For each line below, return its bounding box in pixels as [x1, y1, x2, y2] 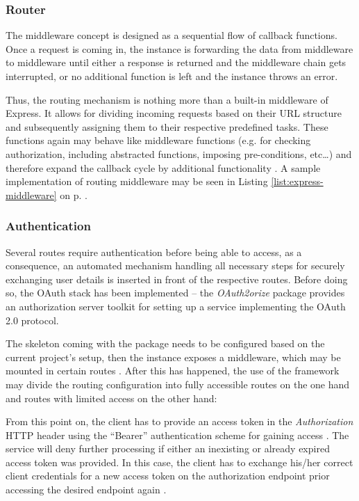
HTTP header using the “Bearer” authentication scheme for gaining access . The [6, 427, 349, 442]
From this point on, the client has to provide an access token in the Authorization [6, 414, 353, 429]
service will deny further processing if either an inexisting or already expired [6, 441, 330, 456]
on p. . [60, 187, 87, 202]
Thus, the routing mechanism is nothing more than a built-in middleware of [6, 92, 328, 106]
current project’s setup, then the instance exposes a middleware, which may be [6, 349, 341, 364]
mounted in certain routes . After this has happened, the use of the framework [6, 363, 340, 378]
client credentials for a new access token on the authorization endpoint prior [6, 468, 330, 483]
